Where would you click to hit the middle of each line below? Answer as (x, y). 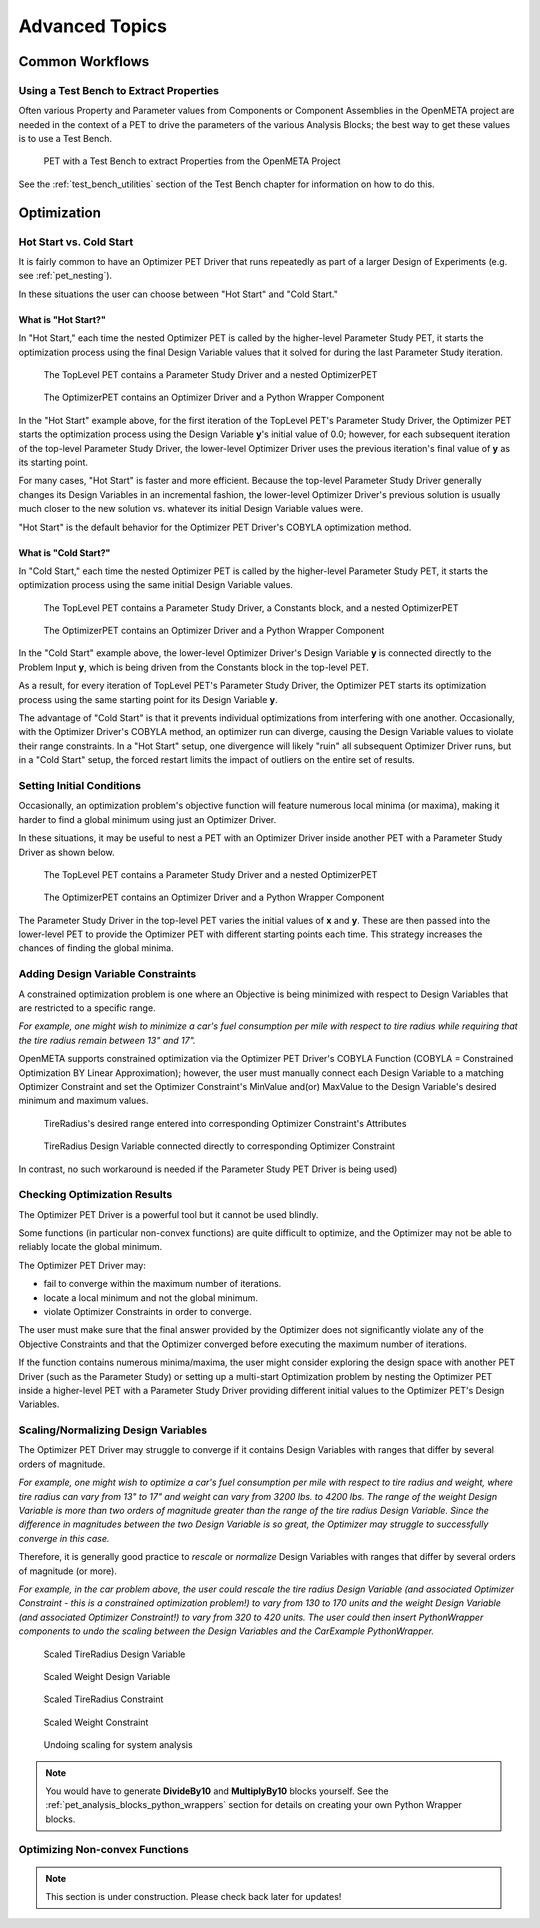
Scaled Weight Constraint (96, 1722)
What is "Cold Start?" (64, 552)
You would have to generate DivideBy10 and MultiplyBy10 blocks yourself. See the (217, 1791)
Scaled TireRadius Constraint (103, 1699)
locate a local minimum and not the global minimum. (151, 1297)
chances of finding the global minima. (96, 948)
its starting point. (53, 462)
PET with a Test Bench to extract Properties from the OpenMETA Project (192, 161)
